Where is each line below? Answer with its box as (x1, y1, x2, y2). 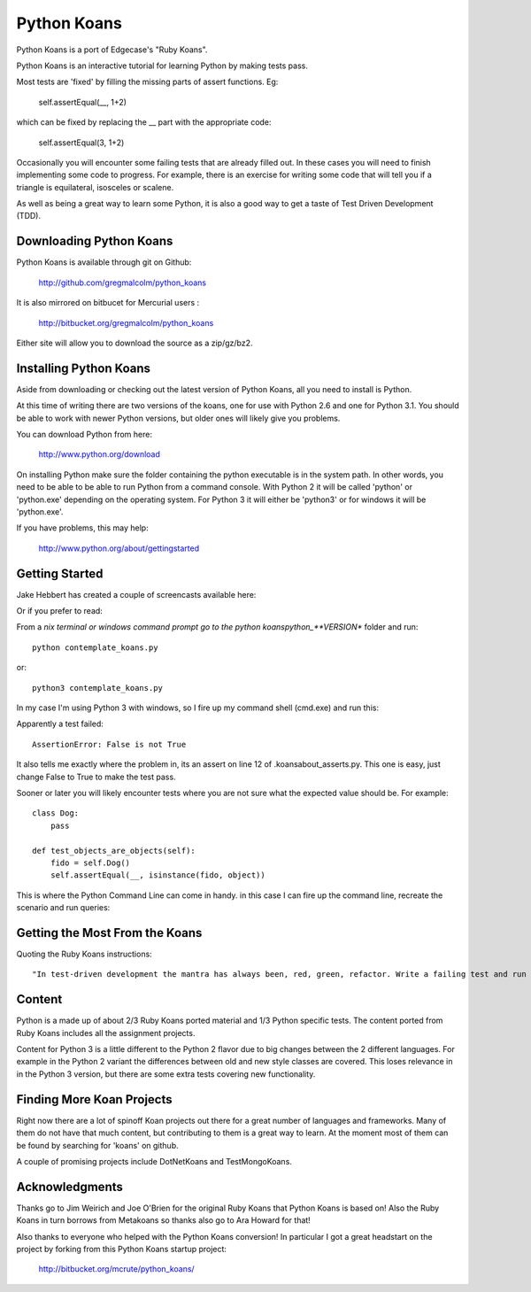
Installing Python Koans (16, 360, 150, 375)
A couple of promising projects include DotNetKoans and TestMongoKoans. (16, 1156, 292, 1166)
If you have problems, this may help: (16, 522, 150, 533)
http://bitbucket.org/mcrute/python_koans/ (38, 1264, 195, 1274)
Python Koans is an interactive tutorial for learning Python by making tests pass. (16, 60, 309, 71)
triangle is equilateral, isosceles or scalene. (16, 182, 174, 192)
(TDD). (16, 211, 42, 221)
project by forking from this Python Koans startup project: (16, 1243, 227, 1254)
